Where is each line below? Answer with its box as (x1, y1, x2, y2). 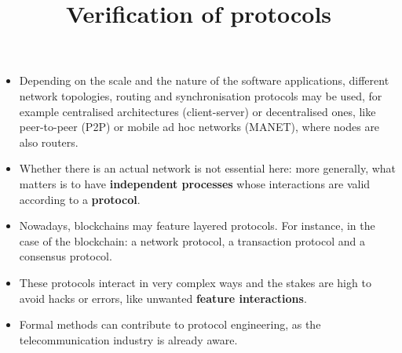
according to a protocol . (19, 191, 141, 207)
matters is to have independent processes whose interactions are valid (19, 175, 371, 191)
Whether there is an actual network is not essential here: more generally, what (19, 160, 397, 176)
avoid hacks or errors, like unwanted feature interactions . (19, 289, 307, 306)
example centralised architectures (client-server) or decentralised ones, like (19, 103, 376, 119)
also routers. (19, 133, 79, 150)
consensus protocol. (19, 248, 112, 264)
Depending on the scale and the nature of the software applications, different (19, 72, 389, 89)
